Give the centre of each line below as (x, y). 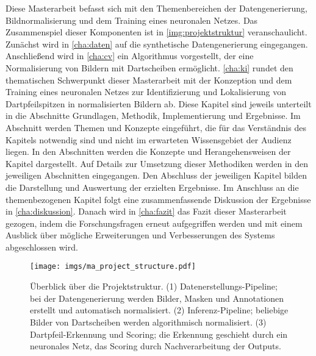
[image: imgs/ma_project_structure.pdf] (113, 267)
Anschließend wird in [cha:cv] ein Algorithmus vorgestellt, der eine (130, 56)
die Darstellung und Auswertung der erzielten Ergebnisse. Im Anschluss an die (152, 187)
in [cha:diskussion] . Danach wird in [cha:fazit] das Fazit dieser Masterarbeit (146, 211)
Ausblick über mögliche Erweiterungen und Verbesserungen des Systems (140, 235)
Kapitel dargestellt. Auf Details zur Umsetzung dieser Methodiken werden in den (157, 163)
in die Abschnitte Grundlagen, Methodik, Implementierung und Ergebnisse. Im (153, 116)
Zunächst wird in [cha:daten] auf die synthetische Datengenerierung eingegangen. (157, 44)
